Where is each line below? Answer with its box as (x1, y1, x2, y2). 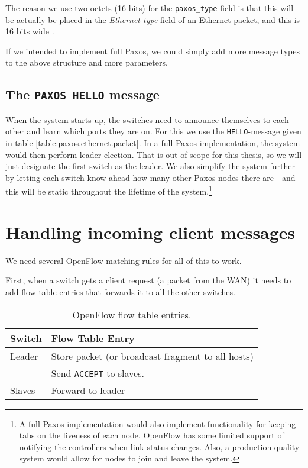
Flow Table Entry (51, 331, 135, 345)
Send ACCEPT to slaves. (51, 366, 144, 380)
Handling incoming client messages (5, 220, 296, 244)
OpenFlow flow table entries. (72, 307, 192, 321)
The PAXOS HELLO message (5, 85, 160, 104)
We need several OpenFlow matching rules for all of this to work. (5, 254, 242, 266)
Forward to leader (51, 383, 125, 397)
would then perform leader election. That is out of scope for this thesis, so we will (5, 148, 302, 160)
